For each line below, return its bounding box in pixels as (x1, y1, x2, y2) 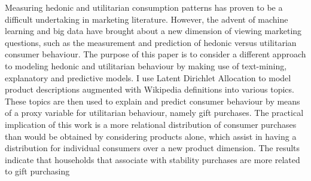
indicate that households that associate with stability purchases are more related (5, 153, 300, 165)
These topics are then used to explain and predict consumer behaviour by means (5, 94, 300, 107)
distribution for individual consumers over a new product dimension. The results (5, 142, 300, 154)
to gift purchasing (5, 165, 70, 177)
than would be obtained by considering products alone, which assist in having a (5, 130, 297, 142)
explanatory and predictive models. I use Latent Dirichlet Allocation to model (5, 71, 291, 84)
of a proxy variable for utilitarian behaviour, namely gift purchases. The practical (5, 106, 304, 119)
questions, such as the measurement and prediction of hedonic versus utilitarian (5, 36, 297, 48)
